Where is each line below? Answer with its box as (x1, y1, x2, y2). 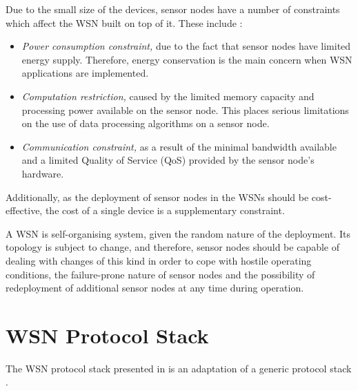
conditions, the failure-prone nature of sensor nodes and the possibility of (6, 267, 315, 281)
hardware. (21, 166, 64, 180)
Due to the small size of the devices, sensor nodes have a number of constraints (6, 2, 340, 16)
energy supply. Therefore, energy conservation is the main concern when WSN (21, 52, 352, 66)
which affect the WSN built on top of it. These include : (6, 15, 243, 30)
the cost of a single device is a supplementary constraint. (45, 203, 285, 218)
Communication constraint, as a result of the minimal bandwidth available (21, 139, 337, 153)
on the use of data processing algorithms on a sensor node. (21, 116, 270, 131)
